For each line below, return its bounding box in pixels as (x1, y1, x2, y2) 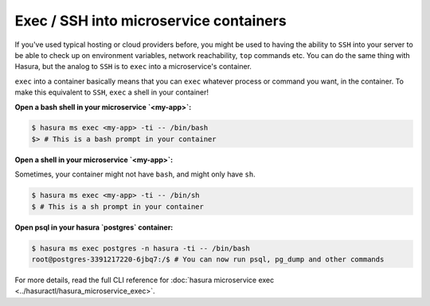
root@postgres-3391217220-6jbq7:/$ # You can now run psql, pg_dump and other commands (31, 254, 385, 264)
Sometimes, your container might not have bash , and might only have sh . (14, 169, 256, 179)
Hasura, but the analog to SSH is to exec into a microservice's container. (14, 62, 252, 72)
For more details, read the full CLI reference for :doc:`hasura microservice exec (14, 275, 275, 285)
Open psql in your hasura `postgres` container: (14, 223, 174, 232)
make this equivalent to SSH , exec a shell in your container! (14, 87, 209, 97)
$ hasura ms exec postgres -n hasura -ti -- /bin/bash (31, 243, 250, 253)
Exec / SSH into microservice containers (14, 12, 287, 29)
